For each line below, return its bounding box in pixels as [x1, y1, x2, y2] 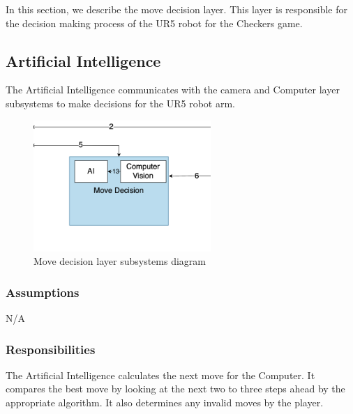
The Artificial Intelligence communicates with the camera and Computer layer [6, 82, 340, 97]
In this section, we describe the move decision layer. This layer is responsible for [6, 2, 347, 16]
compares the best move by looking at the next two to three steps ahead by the [6, 381, 345, 396]
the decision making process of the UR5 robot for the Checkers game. [6, 15, 303, 30]
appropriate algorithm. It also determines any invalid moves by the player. [6, 395, 324, 410]
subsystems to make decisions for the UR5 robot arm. [6, 95, 235, 110]
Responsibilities [6, 340, 96, 358]
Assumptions [6, 283, 80, 300]
